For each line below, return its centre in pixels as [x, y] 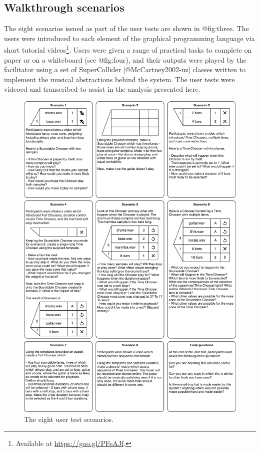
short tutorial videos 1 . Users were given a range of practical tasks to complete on [128, 49]
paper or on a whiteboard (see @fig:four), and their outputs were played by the [125, 59]
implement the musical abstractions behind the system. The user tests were [119, 79]
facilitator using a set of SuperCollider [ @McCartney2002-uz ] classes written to [125, 69]
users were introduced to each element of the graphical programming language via [129, 38]
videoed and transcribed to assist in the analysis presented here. [102, 89]
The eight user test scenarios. [69, 419]
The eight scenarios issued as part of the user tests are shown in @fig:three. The [126, 28]
